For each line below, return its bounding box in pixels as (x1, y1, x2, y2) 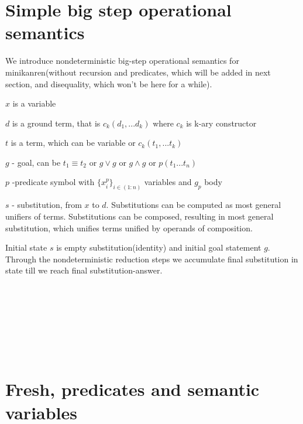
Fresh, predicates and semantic (5, 377, 260, 401)
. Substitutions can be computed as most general (106, 199, 281, 211)
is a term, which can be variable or (11, 136, 136, 149)
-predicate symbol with (12, 176, 95, 188)
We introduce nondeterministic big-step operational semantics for (5, 54, 239, 67)
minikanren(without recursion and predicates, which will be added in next (5, 66, 271, 78)
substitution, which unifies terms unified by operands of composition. (5, 221, 253, 234)
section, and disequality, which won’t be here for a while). (5, 77, 212, 90)
